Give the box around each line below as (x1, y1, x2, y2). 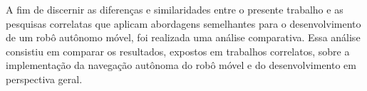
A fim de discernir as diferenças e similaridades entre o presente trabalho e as (6, 2, 343, 16)
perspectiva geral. (6, 71, 83, 86)
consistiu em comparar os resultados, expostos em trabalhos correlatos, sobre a (6, 43, 350, 58)
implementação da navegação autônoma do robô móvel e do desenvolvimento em (6, 58, 356, 73)
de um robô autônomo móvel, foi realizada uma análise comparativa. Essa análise (6, 30, 361, 45)
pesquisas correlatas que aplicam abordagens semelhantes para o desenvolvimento (6, 16, 361, 31)
